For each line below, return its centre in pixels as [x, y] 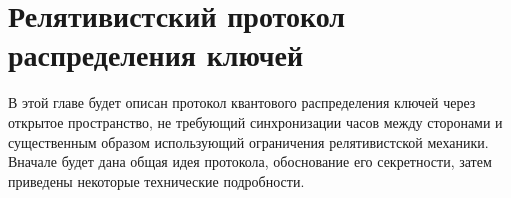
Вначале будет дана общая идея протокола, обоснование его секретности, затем [250, 161]
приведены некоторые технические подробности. [156, 180]
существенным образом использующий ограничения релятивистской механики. [248, 141]
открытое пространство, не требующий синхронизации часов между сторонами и [255, 121]
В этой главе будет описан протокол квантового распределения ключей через [242, 102]
